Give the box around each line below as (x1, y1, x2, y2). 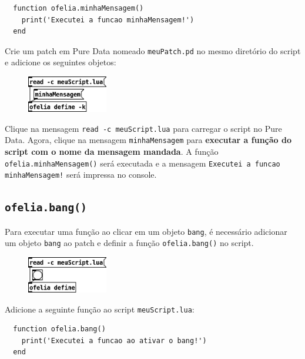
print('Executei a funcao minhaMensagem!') (21, 15, 195, 24)
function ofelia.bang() (13, 325, 106, 334)
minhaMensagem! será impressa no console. (5, 168, 157, 181)
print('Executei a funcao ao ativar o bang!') (21, 336, 207, 345)
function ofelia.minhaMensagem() (13, 4, 144, 12)
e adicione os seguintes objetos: (5, 56, 116, 68)
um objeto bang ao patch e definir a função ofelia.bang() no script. (5, 237, 254, 249)
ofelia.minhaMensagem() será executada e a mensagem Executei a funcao (5, 157, 280, 169)
